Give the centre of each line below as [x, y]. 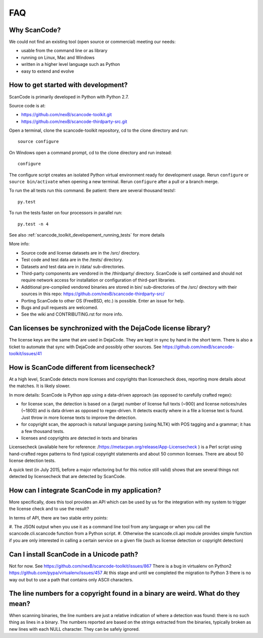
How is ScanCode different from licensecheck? [82, 368]
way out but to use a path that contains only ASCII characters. [71, 579]
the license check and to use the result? [49, 509]
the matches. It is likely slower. [40, 386]
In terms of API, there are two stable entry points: [58, 518]
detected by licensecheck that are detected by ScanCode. [67, 476]
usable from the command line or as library [64, 51]
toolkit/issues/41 [25, 353]
